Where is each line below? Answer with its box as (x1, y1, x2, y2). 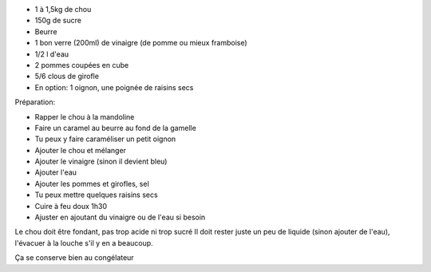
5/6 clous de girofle (34, 72, 100, 81)
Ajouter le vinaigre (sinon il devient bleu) (34, 156, 168, 167)
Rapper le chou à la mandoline (34, 112, 135, 121)
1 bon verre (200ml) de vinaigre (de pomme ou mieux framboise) (34, 38, 247, 48)
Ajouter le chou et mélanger (34, 145, 127, 155)
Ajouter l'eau (34, 168, 77, 177)
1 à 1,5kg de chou (34, 5, 92, 14)
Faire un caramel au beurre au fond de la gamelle (34, 123, 197, 132)
